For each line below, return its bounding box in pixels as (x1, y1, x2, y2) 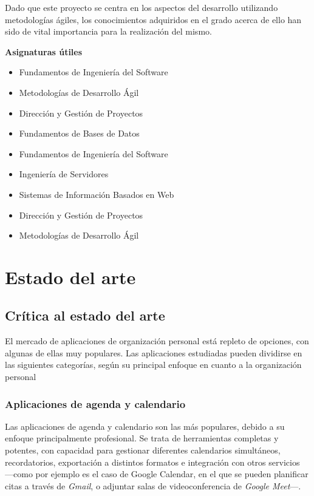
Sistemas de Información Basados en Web (19, 188, 174, 200)
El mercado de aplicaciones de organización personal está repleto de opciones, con (5, 335, 309, 347)
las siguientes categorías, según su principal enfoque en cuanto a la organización (5, 358, 302, 371)
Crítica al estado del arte (5, 306, 165, 325)
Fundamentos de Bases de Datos (19, 127, 140, 140)
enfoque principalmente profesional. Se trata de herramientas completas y (5, 432, 279, 444)
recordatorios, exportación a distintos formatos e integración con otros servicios (5, 455, 300, 468)
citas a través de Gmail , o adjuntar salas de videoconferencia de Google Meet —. (5, 479, 301, 492)
